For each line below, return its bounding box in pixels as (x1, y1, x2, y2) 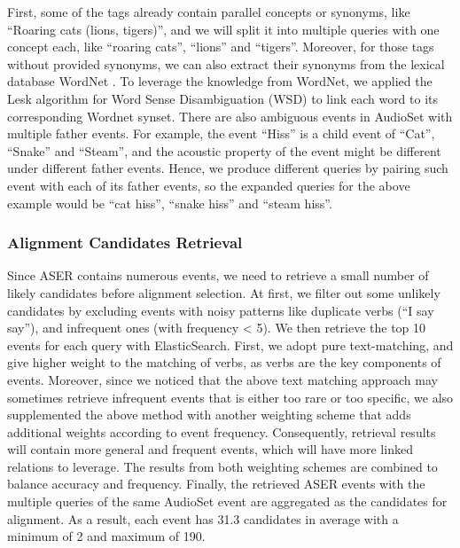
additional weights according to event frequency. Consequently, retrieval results (7, 422, 436, 441)
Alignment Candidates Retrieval (7, 231, 243, 254)
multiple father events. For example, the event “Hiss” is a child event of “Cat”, (7, 124, 435, 143)
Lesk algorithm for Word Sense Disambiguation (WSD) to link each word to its (7, 89, 439, 107)
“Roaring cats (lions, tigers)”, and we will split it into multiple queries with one (7, 20, 440, 38)
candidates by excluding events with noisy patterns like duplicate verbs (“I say (7, 301, 434, 319)
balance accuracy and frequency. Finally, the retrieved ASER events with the (7, 474, 425, 493)
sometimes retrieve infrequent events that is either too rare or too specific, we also (7, 388, 454, 406)
